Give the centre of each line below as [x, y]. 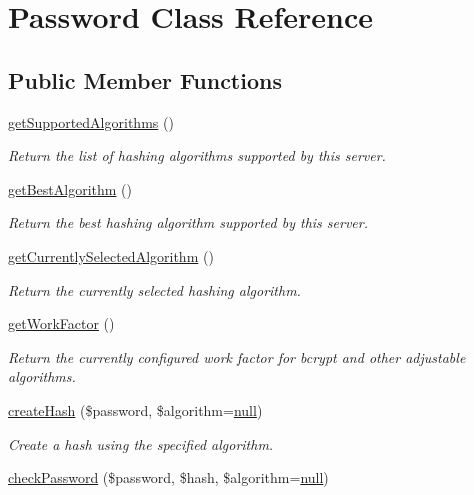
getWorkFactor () [61, 323]
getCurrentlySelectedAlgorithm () [111, 255]
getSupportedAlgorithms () [91, 121]
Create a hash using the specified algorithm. [141, 443]
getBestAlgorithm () [70, 188]
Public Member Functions [145, 79]
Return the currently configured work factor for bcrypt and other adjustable [237, 356]
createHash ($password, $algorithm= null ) [135, 409]
